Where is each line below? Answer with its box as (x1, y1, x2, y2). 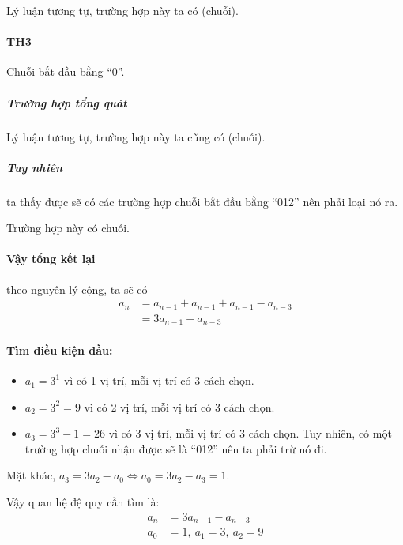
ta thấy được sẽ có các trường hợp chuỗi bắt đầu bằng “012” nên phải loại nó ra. (6, 193, 398, 209)
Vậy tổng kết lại (6, 250, 96, 267)
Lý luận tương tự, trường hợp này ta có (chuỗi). (6, 2, 239, 18)
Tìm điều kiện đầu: (6, 341, 113, 358)
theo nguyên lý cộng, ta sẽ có (6, 280, 148, 297)
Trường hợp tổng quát (6, 94, 127, 111)
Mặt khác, (6, 467, 56, 483)
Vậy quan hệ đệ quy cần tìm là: (6, 494, 160, 510)
